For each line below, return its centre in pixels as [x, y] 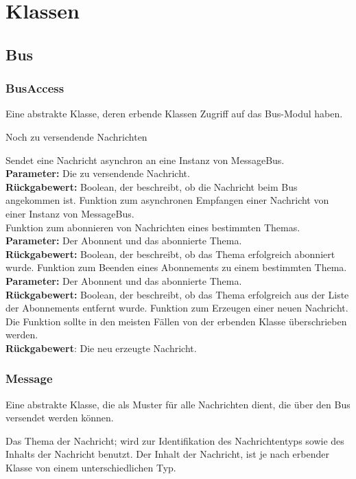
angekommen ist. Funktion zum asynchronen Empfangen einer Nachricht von [167, 200]
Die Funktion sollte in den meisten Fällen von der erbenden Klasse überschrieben [176, 321]
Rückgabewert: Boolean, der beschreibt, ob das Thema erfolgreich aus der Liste [177, 294]
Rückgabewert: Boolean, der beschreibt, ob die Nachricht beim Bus [152, 186]
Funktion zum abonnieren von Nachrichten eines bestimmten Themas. [153, 227]
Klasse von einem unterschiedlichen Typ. [91, 468]
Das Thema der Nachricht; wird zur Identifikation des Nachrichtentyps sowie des [175, 440]
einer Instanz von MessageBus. [70, 213]
